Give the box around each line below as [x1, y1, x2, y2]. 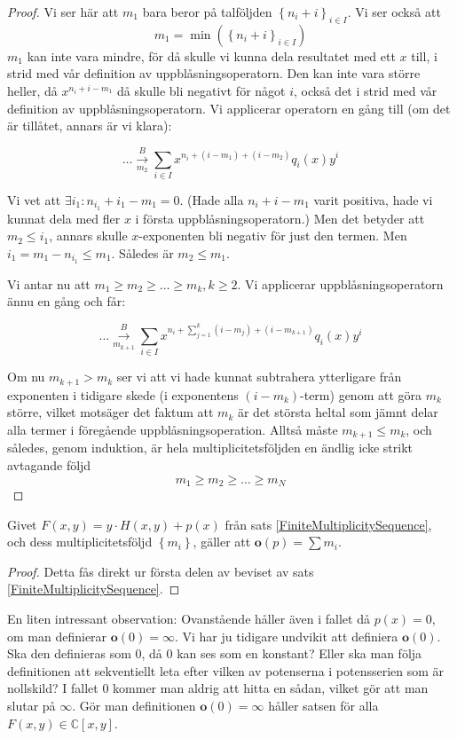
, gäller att [193, 532, 251, 551]
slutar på [7, 696, 56, 714]
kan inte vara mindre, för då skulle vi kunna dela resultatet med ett [27, 46, 396, 65]
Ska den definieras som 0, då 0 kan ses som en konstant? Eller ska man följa [7, 644, 422, 663]
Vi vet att [7, 190, 61, 208]
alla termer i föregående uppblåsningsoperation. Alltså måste [7, 420, 338, 438]
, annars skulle [49, 226, 128, 245]
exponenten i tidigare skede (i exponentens [7, 385, 239, 404]
